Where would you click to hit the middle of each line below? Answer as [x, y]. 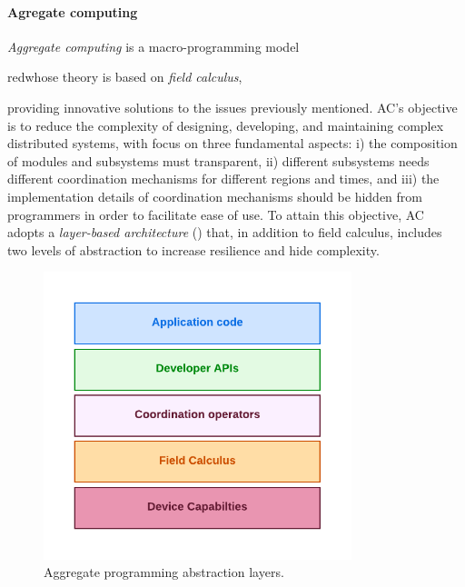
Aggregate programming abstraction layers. [164, 572]
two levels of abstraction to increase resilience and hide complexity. [193, 249]
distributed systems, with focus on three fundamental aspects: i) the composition [232, 143]
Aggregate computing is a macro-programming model [153, 46]
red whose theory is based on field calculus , [125, 77]
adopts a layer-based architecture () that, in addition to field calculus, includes [225, 232]
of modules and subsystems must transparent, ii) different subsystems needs [218, 160]
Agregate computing [73, 11]
